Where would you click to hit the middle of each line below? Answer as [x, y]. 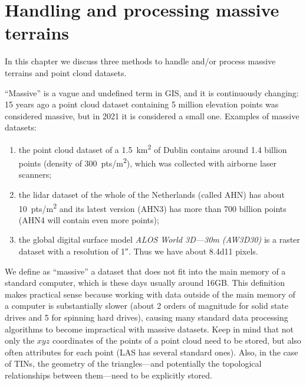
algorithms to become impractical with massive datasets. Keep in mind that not [149, 329]
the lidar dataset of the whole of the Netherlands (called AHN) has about [152, 194]
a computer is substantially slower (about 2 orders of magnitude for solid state [147, 306]
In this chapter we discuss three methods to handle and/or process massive [140, 61]
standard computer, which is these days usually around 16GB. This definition [145, 283]
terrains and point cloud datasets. [66, 72]
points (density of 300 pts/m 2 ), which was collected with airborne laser [148, 162]
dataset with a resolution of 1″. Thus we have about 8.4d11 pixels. [138, 251]
